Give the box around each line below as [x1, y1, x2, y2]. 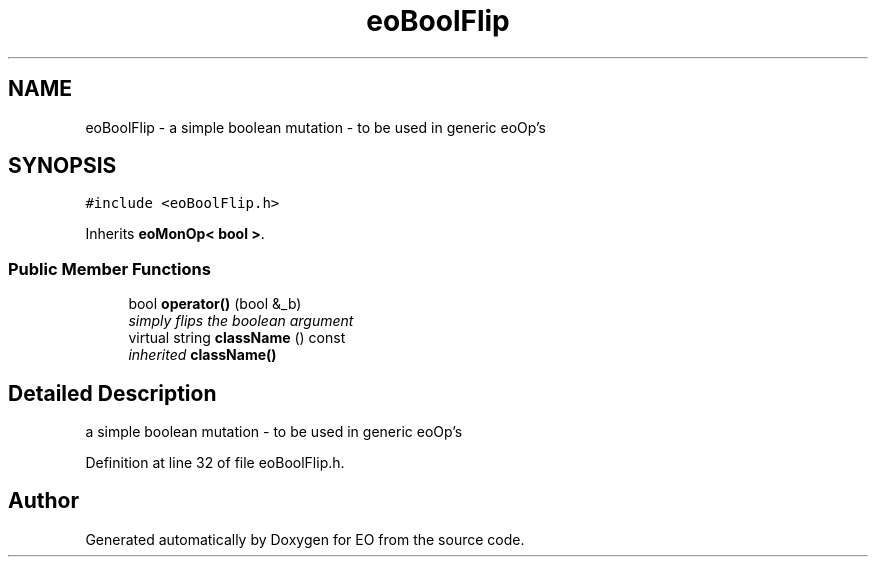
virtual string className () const [128, 329, 346, 347]
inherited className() [128, 346, 277, 364]
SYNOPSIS [8, 153, 117, 179]
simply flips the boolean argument [128, 312, 354, 330]
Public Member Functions [8, 258, 211, 279]
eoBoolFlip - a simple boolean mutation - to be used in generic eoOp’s [85, 118, 547, 136]
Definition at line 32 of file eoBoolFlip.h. [85, 454, 345, 472]
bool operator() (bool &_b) [128, 295, 302, 313]
